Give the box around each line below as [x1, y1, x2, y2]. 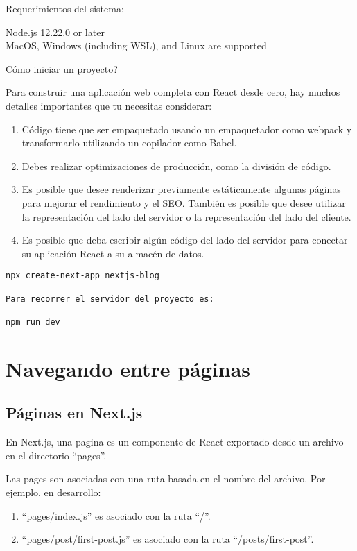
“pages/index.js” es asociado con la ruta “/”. [21, 508, 211, 523]
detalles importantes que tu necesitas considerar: [6, 98, 212, 112]
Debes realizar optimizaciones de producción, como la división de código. [21, 158, 331, 173]
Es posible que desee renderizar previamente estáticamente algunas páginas [21, 182, 341, 196]
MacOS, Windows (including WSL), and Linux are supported [6, 38, 267, 53]
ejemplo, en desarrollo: [6, 484, 101, 499]
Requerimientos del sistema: [6, 1, 124, 15]
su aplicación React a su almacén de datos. [21, 246, 204, 260]
